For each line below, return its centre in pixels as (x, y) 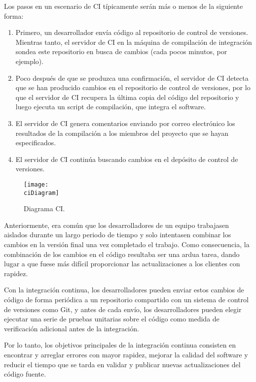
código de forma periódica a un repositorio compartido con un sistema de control (126, 299)
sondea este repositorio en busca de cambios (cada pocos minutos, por (121, 51)
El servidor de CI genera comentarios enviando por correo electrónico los (125, 123)
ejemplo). (30, 61)
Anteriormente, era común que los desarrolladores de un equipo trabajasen (116, 225)
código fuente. (25, 374)
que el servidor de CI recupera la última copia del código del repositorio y (127, 97)
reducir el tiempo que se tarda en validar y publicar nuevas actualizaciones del (122, 364)
